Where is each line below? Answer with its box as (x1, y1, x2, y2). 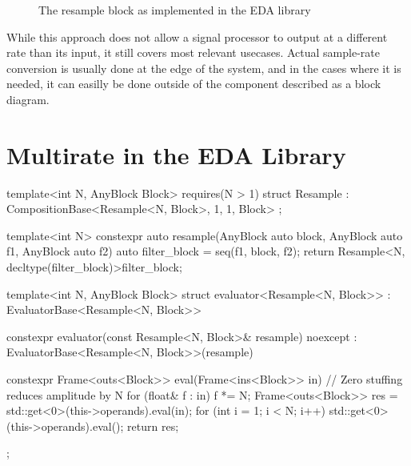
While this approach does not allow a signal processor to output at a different (6, 28, 388, 45)
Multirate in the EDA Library (6, 138, 346, 171)
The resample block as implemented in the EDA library (38, 2, 311, 18)
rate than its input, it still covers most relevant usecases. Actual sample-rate (6, 44, 380, 61)
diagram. (6, 90, 50, 107)
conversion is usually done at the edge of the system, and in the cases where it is (6, 59, 401, 76)
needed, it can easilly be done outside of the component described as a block (6, 75, 381, 92)
